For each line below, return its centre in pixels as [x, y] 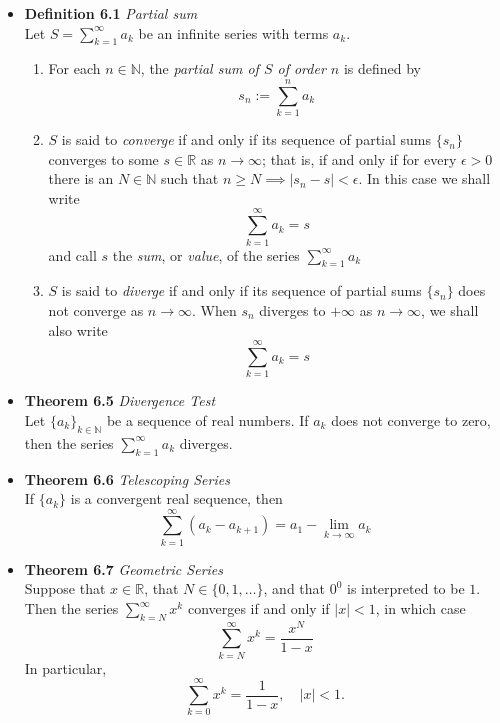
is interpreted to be [406, 588]
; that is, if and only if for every [359, 158]
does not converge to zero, [411, 419]
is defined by [382, 68]
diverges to [292, 310]
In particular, [65, 667]
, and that [294, 588]
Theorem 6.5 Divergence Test [120, 400]
